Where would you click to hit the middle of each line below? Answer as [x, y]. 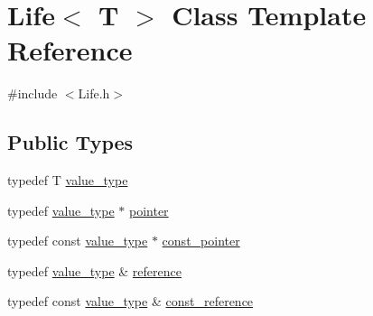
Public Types [70, 142]
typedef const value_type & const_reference [131, 301]
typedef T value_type [68, 180]
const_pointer [201, 241]
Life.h [94, 93]
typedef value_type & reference [94, 270]
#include [33, 93]
